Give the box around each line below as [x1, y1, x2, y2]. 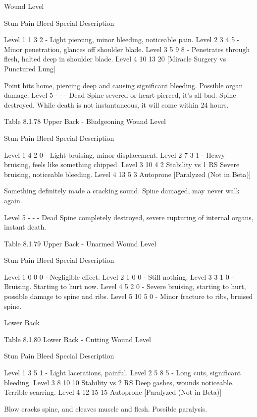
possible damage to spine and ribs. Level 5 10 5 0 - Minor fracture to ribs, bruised [4, 291, 253, 301]
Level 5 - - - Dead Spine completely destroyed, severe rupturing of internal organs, [4, 212, 254, 222]
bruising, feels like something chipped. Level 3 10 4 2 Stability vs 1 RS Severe [4, 159, 240, 170]
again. [4, 195, 22, 205]
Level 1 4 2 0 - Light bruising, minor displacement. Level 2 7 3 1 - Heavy [4, 149, 225, 160]
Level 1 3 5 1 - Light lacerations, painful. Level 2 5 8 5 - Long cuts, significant [4, 367, 241, 378]
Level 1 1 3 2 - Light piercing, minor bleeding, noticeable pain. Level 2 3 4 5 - [4, 34, 240, 45]
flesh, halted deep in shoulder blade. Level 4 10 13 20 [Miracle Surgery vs [4, 54, 226, 64]
